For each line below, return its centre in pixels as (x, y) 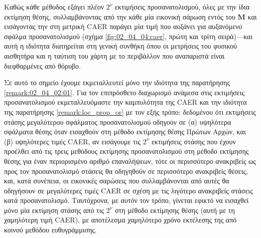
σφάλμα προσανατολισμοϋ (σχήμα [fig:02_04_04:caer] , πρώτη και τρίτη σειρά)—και (128, 36)
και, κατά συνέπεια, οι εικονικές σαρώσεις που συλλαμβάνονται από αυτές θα (117, 181)
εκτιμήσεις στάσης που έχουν (193, 141)
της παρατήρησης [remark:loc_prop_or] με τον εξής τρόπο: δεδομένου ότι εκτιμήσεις (130, 111)
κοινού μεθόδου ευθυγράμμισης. (50, 230)
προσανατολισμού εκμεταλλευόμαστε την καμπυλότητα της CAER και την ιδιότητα (125, 102)
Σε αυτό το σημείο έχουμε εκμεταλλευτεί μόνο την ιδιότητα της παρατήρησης (117, 82)
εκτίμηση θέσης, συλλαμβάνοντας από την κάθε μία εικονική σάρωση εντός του (120, 16)
